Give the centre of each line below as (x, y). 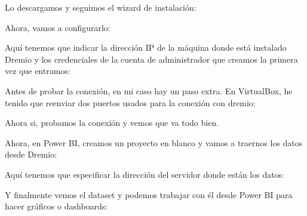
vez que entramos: (38, 71)
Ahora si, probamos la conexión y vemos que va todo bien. (112, 123)
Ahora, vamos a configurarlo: (58, 27)
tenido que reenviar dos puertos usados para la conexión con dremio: (130, 102)
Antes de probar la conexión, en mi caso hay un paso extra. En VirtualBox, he (149, 90)
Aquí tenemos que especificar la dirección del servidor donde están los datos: (145, 174)
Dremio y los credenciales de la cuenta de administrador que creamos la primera (151, 59)
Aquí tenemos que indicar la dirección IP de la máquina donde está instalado (146, 47)
